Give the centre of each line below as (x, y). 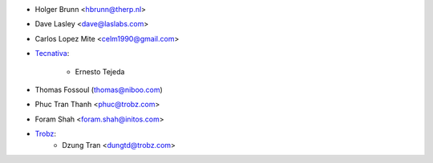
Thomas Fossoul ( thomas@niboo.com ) (99, 89)
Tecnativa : (52, 54)
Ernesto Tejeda (100, 71)
